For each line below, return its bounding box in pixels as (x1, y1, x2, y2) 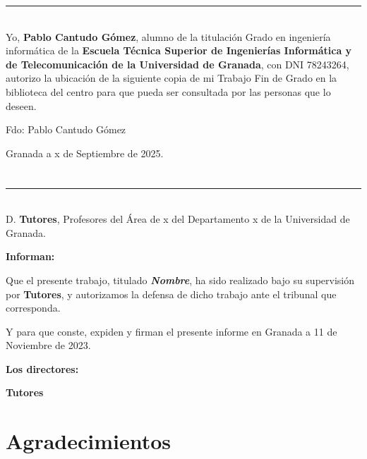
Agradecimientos (6, 427, 172, 455)
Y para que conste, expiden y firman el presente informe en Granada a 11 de (6, 324, 337, 338)
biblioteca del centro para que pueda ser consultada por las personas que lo (6, 84, 331, 99)
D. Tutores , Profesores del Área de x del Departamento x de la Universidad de (6, 212, 350, 226)
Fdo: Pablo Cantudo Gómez (6, 122, 126, 137)
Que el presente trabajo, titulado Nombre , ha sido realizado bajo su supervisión (6, 272, 355, 287)
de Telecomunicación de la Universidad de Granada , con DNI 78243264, (6, 56, 349, 71)
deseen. (6, 98, 37, 113)
